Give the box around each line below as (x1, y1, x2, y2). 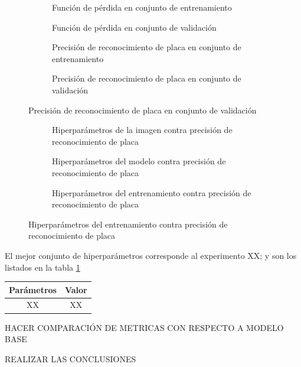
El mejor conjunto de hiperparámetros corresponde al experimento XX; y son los (5, 249, 297, 261)
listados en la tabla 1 (5, 261, 80, 273)
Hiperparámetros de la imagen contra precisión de (52, 124, 233, 136)
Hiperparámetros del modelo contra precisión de (52, 155, 226, 167)
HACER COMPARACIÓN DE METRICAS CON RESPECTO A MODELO (5, 321, 284, 333)
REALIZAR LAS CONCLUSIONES (5, 352, 136, 365)
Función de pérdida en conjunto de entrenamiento (52, 1, 232, 13)
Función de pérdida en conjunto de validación (52, 21, 217, 33)
